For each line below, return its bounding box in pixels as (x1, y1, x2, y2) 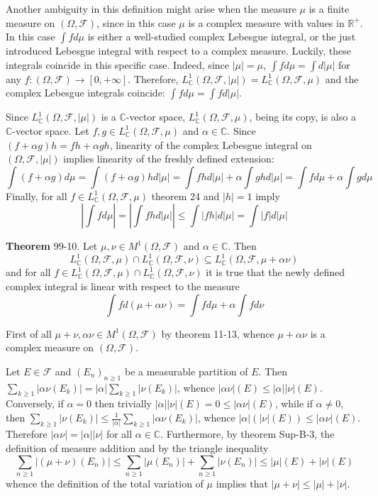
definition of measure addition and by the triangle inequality (6, 440, 269, 455)
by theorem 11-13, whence (161, 326, 274, 341)
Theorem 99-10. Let (6, 238, 98, 253)
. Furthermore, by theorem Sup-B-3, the (160, 426, 335, 441)
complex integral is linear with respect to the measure (6, 279, 240, 294)
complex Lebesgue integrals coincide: (6, 85, 165, 100)
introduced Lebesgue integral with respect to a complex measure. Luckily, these (6, 43, 351, 58)
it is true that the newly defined (206, 265, 345, 280)
